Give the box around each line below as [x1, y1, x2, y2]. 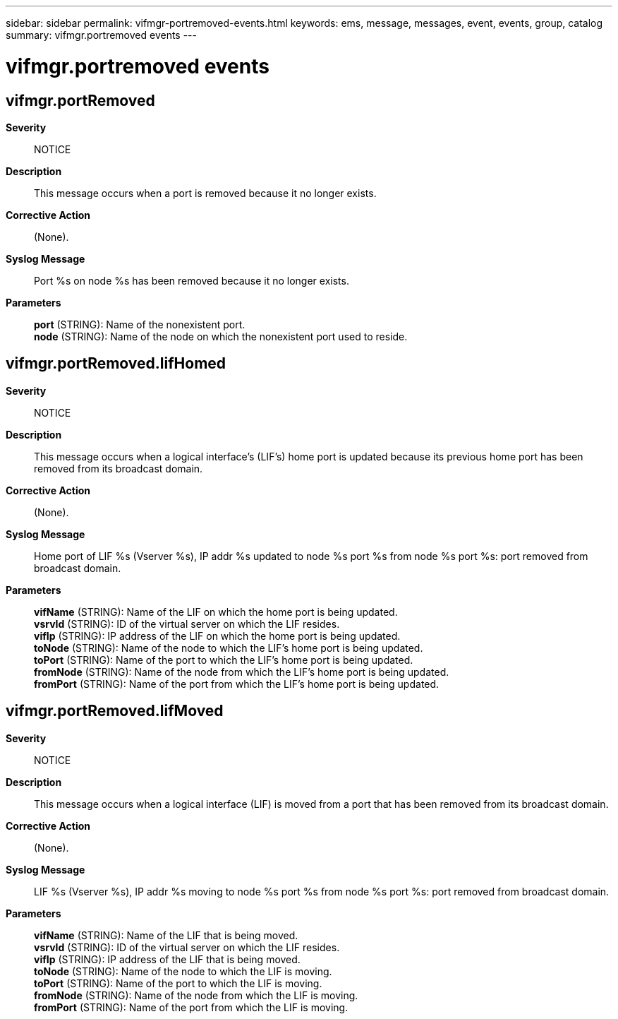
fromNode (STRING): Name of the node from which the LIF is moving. [34, 989, 358, 1001]
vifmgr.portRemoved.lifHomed [6, 354, 226, 373]
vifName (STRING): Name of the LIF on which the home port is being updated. [34, 605, 398, 618]
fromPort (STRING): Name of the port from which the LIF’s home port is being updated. [34, 677, 440, 690]
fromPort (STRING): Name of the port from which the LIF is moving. [34, 1001, 349, 1013]
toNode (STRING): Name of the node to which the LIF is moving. [34, 965, 332, 977]
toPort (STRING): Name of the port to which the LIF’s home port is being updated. [34, 653, 413, 666]
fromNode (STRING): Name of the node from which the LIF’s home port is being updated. [34, 665, 449, 678]
